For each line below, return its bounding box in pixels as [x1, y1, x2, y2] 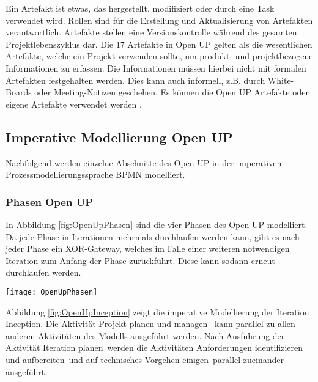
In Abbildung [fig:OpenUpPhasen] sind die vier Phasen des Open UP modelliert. [6, 218, 308, 230]
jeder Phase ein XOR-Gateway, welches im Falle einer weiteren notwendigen [6, 242, 290, 255]
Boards [6, 86, 32, 98]
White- [267, 73, 294, 86]
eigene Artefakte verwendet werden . [6, 97, 142, 110]
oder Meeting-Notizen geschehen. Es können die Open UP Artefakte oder [34, 86, 309, 98]
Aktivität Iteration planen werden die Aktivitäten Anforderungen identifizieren [6, 341, 303, 354]
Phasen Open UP [6, 194, 94, 209]
